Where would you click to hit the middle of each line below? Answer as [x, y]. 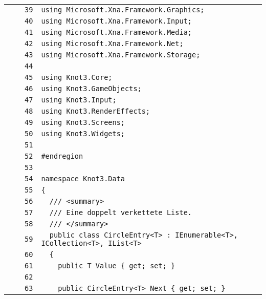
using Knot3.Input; [79, 100]
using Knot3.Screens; [83, 122]
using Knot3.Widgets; [83, 134]
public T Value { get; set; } [117, 266]
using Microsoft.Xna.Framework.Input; [117, 21]
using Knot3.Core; [77, 77]
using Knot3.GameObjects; [91, 89]
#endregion [62, 156]
